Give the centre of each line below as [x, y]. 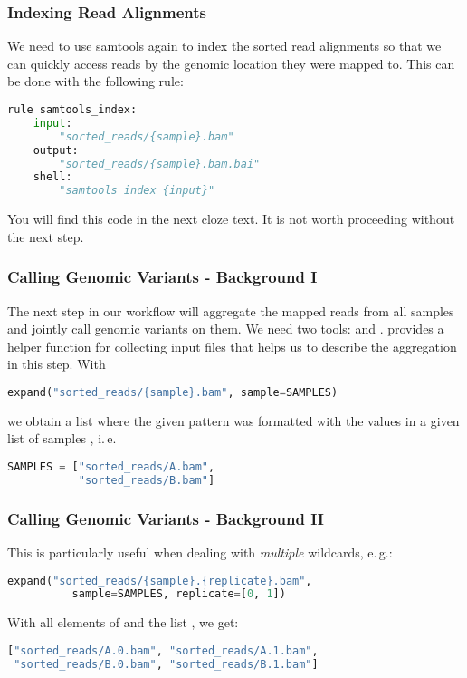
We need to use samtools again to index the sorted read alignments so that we [224, 46]
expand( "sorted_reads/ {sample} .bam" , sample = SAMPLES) [173, 392]
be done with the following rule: [95, 81]
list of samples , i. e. [62, 438]
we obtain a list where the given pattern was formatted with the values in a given [233, 420]
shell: [52, 177]
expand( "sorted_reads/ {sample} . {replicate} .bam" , [160, 581]
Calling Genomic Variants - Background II [166, 518]
